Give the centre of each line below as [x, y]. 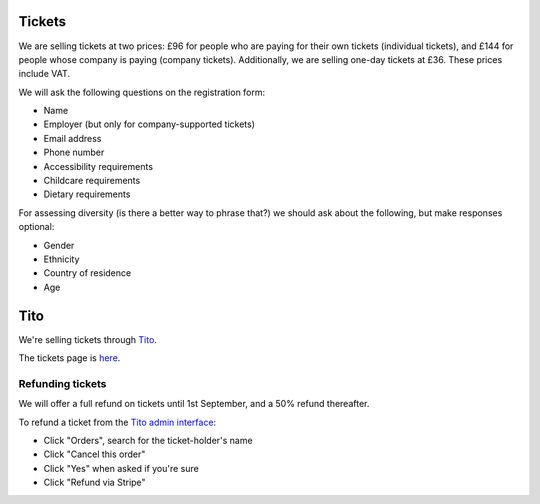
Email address [72, 138]
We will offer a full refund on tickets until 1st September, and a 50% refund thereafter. [194, 404]
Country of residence [87, 273]
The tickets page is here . [69, 358]
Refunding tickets [62, 383]
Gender [59, 245]
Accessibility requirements [98, 166]
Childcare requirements [92, 181]
